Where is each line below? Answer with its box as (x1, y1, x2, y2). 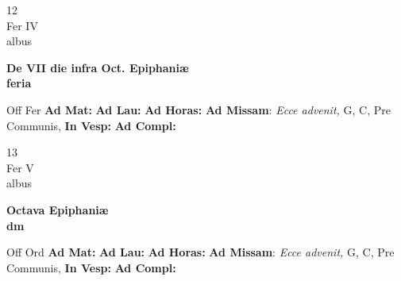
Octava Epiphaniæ (6, 201, 109, 217)
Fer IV (6, 17, 38, 33)
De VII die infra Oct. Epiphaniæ (6, 59, 189, 75)
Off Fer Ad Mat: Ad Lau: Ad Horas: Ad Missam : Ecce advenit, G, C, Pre (6, 101, 391, 117)
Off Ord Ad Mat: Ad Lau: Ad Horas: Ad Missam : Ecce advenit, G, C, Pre (6, 244, 395, 260)
